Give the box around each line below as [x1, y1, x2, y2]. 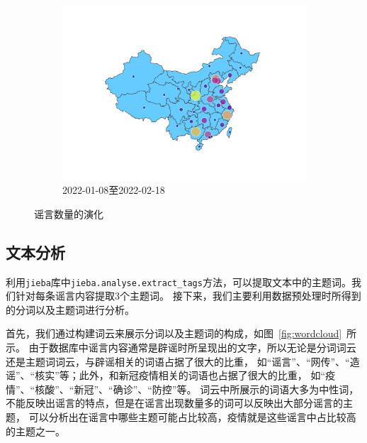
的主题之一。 [6, 423, 65, 438]
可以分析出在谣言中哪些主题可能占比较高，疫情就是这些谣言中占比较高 [28, 409, 356, 424]
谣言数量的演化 [34, 206, 103, 221]
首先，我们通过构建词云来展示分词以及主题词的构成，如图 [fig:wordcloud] [6, 326, 342, 341]
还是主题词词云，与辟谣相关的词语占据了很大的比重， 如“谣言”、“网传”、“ [6, 354, 350, 368]
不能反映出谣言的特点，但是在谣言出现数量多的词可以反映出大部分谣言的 [6, 395, 343, 410]
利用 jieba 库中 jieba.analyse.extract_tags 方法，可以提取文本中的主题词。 [6, 274, 351, 289]
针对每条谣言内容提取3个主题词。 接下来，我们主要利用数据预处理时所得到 [15, 288, 361, 303]
